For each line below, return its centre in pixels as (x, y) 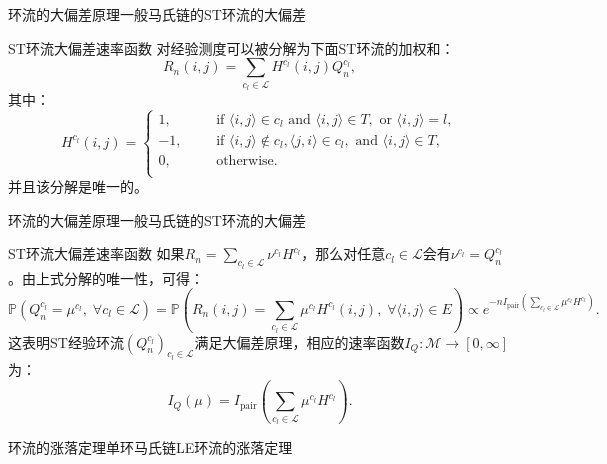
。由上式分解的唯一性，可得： (106, 277)
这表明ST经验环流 (66, 341)
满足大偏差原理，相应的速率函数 (299, 341)
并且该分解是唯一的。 (78, 186)
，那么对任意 (343, 253)
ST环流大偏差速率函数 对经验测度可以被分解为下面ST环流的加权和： (231, 47)
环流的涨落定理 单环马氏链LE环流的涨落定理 (150, 446)
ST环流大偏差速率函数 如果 (96, 253)
